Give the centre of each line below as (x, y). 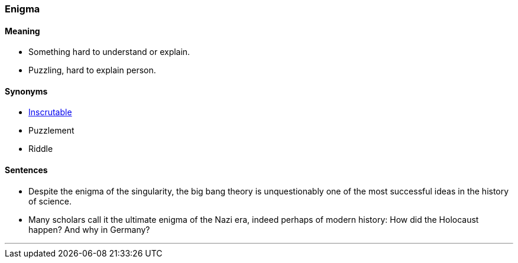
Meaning (22, 31)
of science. (50, 201)
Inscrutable (50, 112)
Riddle (41, 149)
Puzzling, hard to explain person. (92, 70)
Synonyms (26, 91)
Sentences (26, 170)
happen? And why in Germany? (89, 229)
